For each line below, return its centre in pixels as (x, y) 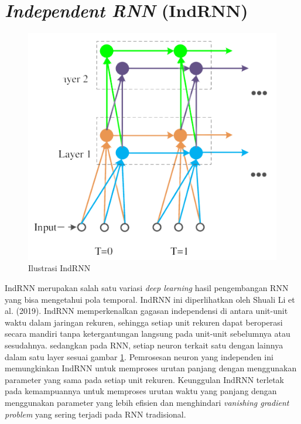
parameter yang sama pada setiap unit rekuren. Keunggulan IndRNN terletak (144, 379)
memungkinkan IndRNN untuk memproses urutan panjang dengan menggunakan (151, 368)
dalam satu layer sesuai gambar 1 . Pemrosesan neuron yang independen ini (139, 356)
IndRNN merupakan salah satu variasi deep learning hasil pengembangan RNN (147, 288)
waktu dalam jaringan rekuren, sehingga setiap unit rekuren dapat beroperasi (144, 322)
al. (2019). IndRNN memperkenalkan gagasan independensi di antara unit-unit (146, 311)
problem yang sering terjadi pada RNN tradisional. (95, 414)
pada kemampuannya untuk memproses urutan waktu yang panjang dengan (141, 391)
